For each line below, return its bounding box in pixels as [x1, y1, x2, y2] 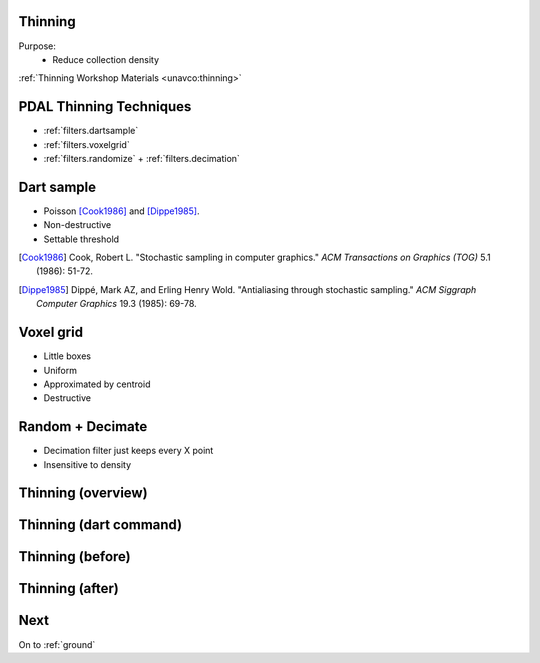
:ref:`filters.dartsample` [43, 125, 139, 137]
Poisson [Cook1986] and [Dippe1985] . [43, 205, 200, 217]
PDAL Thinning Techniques [18, 98, 192, 115]
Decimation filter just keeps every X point [43, 445, 214, 457]
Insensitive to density [43, 458, 132, 470]
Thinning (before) [18, 548, 131, 565]
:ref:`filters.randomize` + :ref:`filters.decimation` [43, 152, 240, 164]
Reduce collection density [52, 53, 160, 65]
